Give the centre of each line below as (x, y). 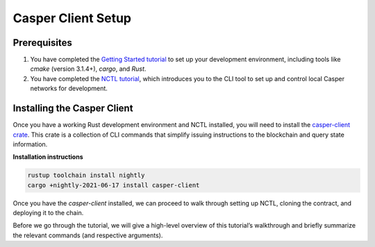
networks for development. (69, 88)
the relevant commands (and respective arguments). (88, 235)
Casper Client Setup (72, 18)
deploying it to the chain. (48, 213)
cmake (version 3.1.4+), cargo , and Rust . (88, 69)
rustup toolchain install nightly (86, 176)
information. (30, 144)
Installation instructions (48, 157)
